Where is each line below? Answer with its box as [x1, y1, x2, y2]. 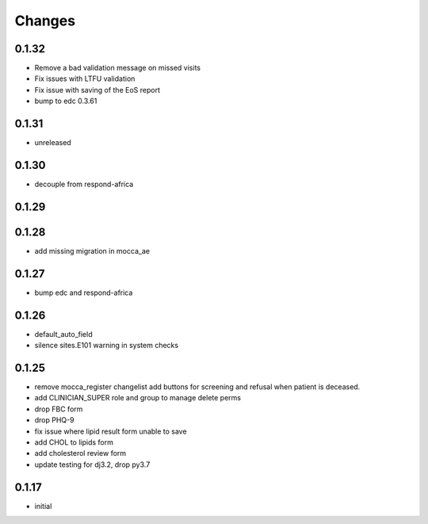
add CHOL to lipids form [34, 438, 114, 447]
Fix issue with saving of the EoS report [34, 85, 160, 94]
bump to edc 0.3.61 [34, 96, 97, 106]
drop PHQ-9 [34, 415, 75, 425]
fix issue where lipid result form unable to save [34, 426, 187, 436]
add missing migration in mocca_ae [34, 246, 151, 255]
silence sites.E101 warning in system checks [34, 341, 178, 350]
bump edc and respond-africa [34, 288, 133, 297]
